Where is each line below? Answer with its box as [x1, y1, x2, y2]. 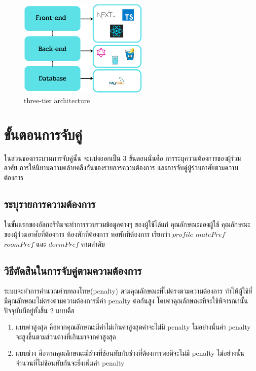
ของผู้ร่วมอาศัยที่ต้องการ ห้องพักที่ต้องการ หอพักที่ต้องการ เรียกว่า [4, 229, 170, 239]
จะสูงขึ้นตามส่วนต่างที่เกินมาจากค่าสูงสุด [15, 331, 116, 341]
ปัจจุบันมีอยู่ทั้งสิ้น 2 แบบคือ [4, 305, 74, 315]
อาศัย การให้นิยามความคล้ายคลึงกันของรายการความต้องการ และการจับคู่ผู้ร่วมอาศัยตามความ [4, 162, 238, 173]
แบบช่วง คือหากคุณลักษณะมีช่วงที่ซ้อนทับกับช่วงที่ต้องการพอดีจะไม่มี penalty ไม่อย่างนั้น [15, 348, 245, 358]
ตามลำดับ [81, 238, 105, 249]
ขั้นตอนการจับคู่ [4, 124, 82, 144]
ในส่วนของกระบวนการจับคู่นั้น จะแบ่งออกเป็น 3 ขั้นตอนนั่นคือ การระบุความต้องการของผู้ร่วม [4, 152, 241, 163]
